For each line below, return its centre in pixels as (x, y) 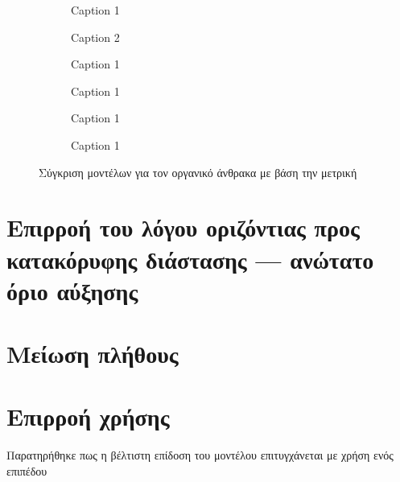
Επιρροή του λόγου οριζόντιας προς (183, 227)
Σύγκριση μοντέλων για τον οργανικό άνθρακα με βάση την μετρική (198, 172)
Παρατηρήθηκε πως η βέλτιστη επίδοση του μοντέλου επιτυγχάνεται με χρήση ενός (200, 455)
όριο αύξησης (72, 290)
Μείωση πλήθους (93, 354)
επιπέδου (27, 471)
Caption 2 (95, 37)
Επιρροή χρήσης (88, 416)
